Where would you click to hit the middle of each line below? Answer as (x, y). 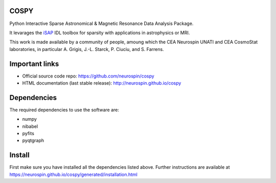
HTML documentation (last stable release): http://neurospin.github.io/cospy (102, 83)
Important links (34, 64)
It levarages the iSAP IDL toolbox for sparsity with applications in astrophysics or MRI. (100, 33)
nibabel (30, 126)
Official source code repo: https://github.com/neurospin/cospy (88, 76)
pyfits (28, 134)
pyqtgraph (33, 141)
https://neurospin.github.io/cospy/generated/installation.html (73, 174)
